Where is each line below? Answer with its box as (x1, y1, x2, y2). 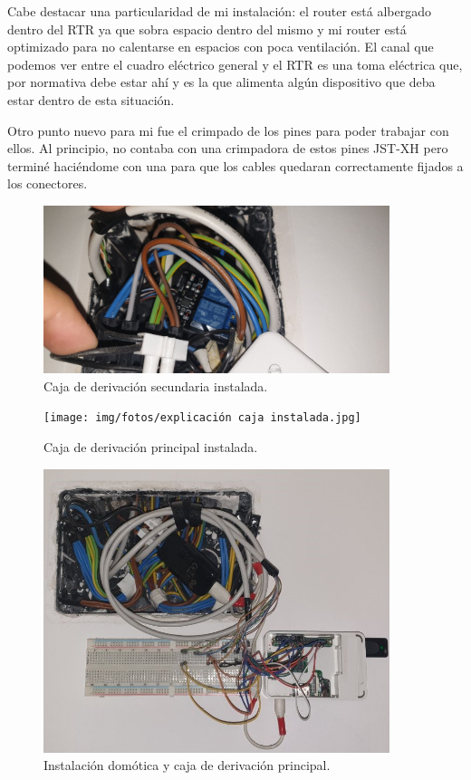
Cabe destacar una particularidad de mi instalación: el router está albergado (7, 2, 431, 20)
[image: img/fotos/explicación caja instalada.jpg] (43, 411, 361, 425)
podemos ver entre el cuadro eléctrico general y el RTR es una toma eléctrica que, (7, 54, 463, 73)
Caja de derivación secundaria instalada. (43, 376, 268, 395)
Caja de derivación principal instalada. (43, 437, 258, 456)
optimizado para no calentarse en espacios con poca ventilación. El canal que (7, 37, 434, 56)
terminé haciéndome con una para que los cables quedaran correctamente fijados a (7, 156, 464, 175)
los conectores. (7, 174, 88, 193)
